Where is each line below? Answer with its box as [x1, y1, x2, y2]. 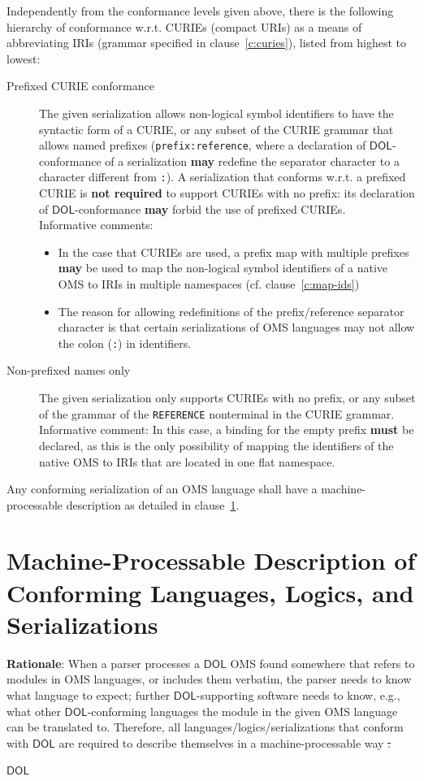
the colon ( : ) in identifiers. [58, 334, 192, 351]
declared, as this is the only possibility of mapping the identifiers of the [39, 436, 394, 453]
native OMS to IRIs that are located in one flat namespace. [39, 453, 335, 470]
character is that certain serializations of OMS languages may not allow [58, 319, 415, 336]
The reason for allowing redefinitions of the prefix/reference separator [58, 302, 405, 319]
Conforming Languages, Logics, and [6, 575, 414, 609]
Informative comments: [39, 216, 154, 233]
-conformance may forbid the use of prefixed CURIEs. [74, 200, 346, 217]
